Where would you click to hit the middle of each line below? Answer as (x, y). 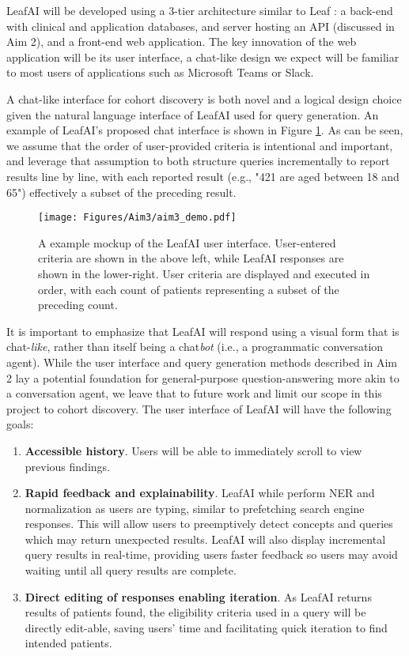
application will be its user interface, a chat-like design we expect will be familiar (203, 57)
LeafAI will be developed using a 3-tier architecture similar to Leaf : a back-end (200, 10)
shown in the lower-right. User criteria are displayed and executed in (204, 273)
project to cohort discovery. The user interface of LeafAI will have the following (199, 408)
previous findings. (67, 466)
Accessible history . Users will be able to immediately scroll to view (193, 450)
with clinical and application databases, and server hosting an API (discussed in (201, 26)
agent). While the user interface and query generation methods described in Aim (202, 362)
